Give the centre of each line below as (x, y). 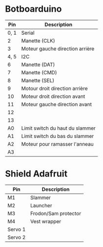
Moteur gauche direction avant (56, 104)
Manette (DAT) (38, 65)
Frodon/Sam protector (56, 213)
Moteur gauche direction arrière (58, 48)
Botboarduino (33, 9)
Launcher (41, 205)
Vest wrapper (46, 221)
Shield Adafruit (36, 174)
